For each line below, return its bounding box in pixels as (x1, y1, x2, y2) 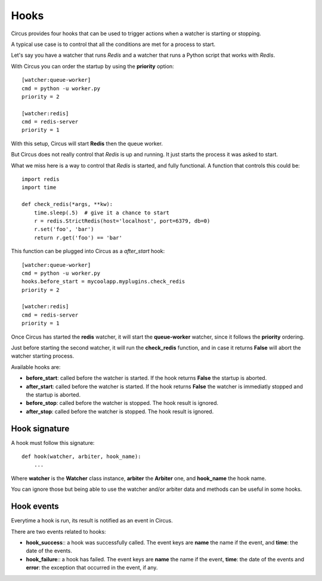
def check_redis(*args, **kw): (21, 201, 113, 208)
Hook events (11, 502, 59, 512)
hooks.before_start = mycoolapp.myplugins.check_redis (21, 278, 185, 285)
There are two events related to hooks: (11, 528, 107, 535)
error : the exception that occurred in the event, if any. (26, 564, 158, 571)
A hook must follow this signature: (11, 439, 95, 446)
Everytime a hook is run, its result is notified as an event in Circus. (11, 517, 173, 524)
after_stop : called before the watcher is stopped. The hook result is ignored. (26, 408, 214, 415)
